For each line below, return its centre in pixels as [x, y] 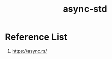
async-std [85, 9]
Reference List [36, 37]
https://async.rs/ [30, 51]
